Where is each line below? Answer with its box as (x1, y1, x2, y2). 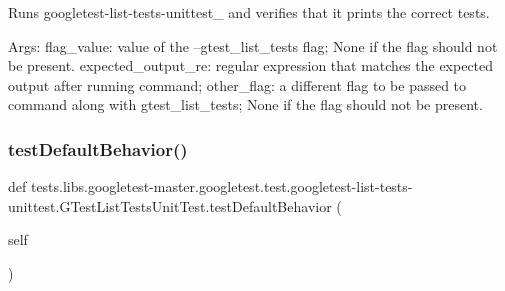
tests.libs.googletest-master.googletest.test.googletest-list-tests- (30, 176, 413, 197)
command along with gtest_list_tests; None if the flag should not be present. (8, 94, 483, 115)
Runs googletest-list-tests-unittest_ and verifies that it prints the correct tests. (8, 2, 490, 22)
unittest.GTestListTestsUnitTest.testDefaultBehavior (8, 195, 332, 216)
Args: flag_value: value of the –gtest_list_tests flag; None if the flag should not (8, 35, 498, 56)
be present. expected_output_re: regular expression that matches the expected (8, 55, 494, 76)
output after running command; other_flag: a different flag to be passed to (8, 74, 467, 95)
